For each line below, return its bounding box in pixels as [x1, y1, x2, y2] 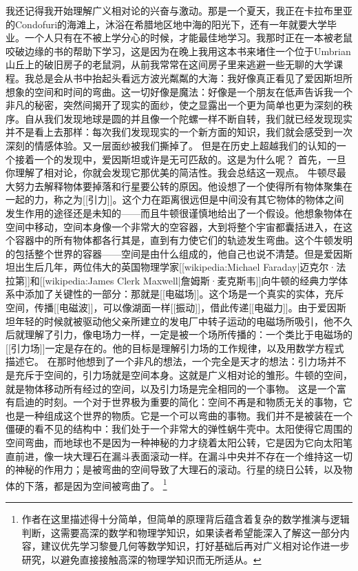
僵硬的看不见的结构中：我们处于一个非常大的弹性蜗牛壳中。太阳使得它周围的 [6, 422, 352, 436]
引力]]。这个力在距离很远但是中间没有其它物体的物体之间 [87, 192, 344, 207]
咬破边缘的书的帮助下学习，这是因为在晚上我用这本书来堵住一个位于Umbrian [6, 43, 351, 58]
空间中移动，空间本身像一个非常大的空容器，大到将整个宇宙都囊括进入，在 [6, 219, 343, 233]
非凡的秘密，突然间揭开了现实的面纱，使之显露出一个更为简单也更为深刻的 [6, 98, 343, 112]
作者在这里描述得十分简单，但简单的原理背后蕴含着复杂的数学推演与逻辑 [21, 512, 350, 526]
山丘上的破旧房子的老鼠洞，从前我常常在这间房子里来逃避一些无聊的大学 [6, 57, 333, 72]
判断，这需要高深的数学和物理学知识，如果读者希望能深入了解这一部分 [21, 525, 340, 539]
